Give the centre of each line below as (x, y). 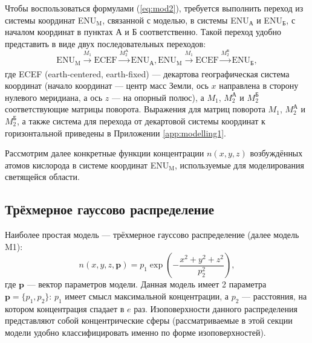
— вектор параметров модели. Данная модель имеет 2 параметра (147, 284)
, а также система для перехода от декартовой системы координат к (141, 120)
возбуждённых (276, 153)
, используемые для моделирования (239, 165)
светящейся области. (42, 177)
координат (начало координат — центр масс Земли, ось (107, 85)
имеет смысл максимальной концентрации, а (147, 296)
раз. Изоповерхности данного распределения (216, 308)
